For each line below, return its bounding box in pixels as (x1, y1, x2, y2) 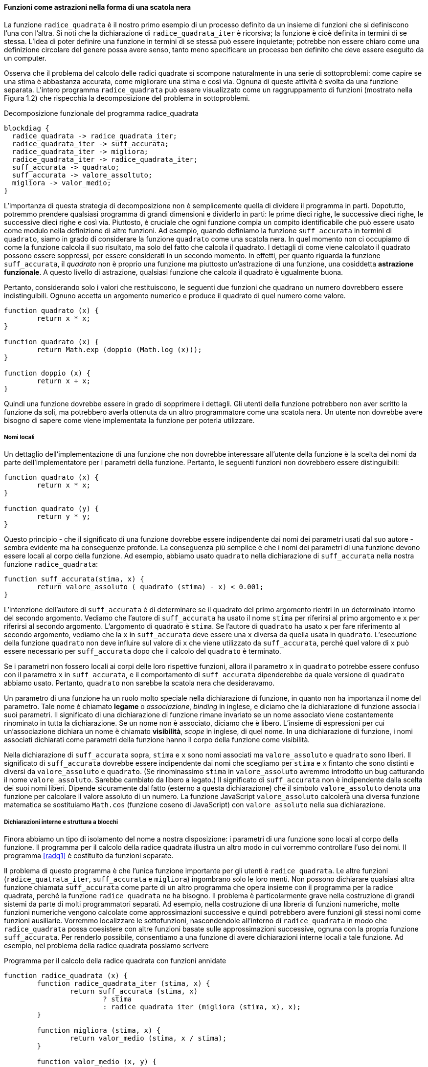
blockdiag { (4, 124, 49, 132)
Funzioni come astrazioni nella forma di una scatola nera (4, 3, 191, 11)
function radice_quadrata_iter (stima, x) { (37, 979, 210, 988)
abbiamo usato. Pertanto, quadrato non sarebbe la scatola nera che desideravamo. (4, 679, 275, 688)
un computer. (4, 53, 47, 62)
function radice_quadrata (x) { (4, 972, 128, 980)
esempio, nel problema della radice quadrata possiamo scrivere (4, 941, 209, 950)
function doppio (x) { (4, 369, 91, 377)
